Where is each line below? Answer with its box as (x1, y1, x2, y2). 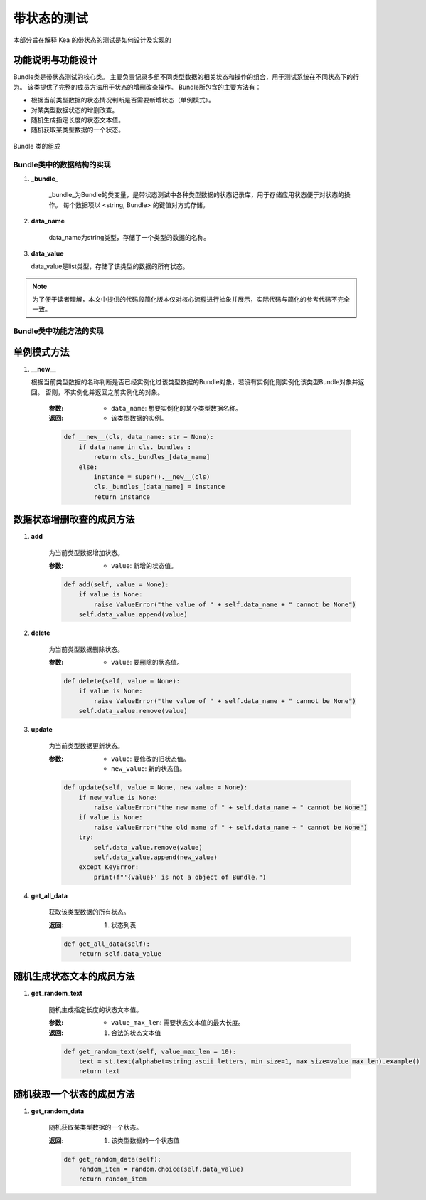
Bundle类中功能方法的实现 (13, 326, 104, 336)
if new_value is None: (78, 794, 158, 801)
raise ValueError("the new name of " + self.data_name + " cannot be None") (93, 804, 368, 811)
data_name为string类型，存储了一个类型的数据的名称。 (48, 233, 210, 241)
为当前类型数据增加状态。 (48, 548, 124, 557)
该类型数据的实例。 (111, 414, 167, 423)
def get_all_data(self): (63, 940, 151, 948)
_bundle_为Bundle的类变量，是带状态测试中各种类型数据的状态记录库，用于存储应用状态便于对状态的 (48, 191, 345, 199)
